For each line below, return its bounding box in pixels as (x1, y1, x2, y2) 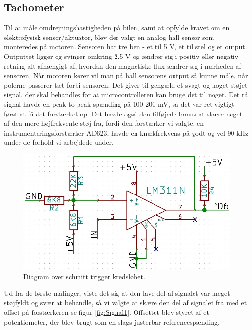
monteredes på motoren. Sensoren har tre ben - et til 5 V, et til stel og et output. (4, 41, 247, 52)
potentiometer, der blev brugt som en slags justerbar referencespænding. (4, 316, 220, 327)
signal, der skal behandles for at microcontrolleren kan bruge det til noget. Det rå (4, 89, 248, 99)
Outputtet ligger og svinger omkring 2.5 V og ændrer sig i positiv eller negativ (4, 51, 239, 61)
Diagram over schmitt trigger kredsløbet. (23, 272, 145, 282)
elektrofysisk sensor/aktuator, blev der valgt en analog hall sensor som (4, 32, 214, 42)
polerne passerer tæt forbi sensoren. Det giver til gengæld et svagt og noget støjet (4, 79, 248, 90)
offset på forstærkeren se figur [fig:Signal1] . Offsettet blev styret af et (4, 307, 209, 317)
